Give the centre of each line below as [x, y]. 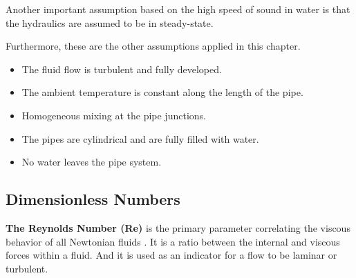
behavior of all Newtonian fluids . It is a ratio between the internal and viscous [173, 241]
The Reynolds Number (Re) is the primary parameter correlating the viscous [178, 227]
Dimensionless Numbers [93, 199]
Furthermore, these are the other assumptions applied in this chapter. [153, 46]
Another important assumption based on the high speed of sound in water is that [178, 9]
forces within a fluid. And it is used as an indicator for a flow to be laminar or [171, 255]
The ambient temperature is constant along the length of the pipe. [162, 92]
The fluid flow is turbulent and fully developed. [122, 69]
